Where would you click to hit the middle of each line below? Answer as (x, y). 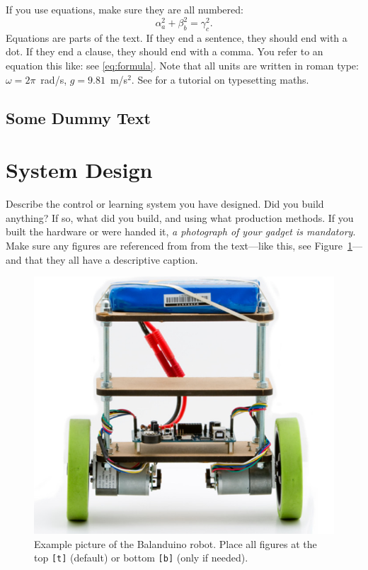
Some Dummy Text (79, 117)
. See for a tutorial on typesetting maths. (220, 79)
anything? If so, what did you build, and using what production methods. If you (180, 217)
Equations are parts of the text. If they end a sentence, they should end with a (177, 37)
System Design (79, 170)
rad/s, (54, 79)
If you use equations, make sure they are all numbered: (125, 9)
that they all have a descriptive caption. (111, 259)
